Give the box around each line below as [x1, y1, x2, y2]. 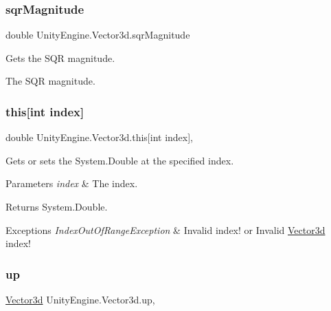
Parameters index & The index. [5, 176, 138, 191]
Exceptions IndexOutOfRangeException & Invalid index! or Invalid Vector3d [5, 222, 326, 237]
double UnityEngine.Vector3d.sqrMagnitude [5, 28, 190, 42]
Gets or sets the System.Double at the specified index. [5, 153, 234, 167]
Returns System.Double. [5, 200, 108, 213]
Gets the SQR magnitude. [5, 50, 115, 65]
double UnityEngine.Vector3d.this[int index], [5, 130, 193, 144]
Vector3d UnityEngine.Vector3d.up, [5, 292, 155, 306]
